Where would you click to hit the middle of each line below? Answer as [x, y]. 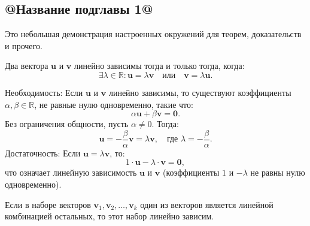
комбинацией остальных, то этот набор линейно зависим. [110, 216]
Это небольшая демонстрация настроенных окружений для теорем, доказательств [153, 34]
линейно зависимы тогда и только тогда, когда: [159, 66]
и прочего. [24, 45]
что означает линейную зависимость [71, 172]
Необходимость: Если [44, 92]
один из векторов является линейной [207, 204]
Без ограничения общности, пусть [67, 124]
